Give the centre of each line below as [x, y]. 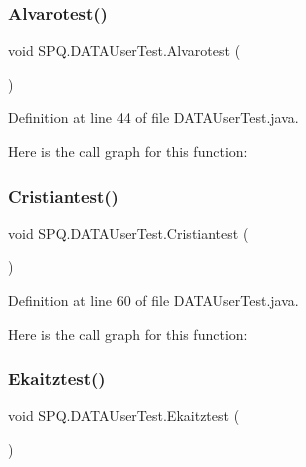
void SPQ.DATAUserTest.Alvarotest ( [124, 50]
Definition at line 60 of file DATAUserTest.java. [153, 300]
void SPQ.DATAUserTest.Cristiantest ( [128, 232]
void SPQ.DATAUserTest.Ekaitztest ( [124, 415]
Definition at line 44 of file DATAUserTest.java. [153, 117]
